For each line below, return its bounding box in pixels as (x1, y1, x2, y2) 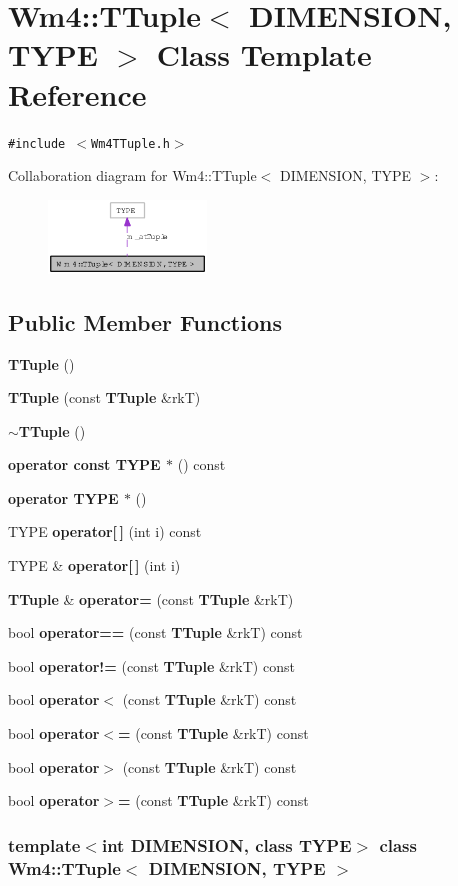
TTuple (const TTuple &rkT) (8, 387, 201, 408)
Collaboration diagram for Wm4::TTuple (8, 165, 257, 186)
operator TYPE (8, 487, 119, 508)
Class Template (156, 34, 372, 75)
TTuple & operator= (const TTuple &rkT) (8, 588, 294, 609)
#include (8, 136, 66, 151)
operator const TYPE (8, 454, 161, 475)
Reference (8, 73, 147, 114)
